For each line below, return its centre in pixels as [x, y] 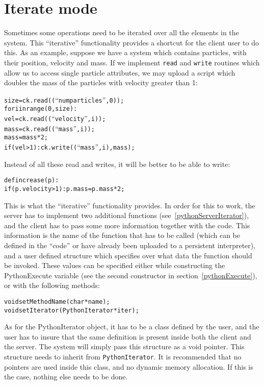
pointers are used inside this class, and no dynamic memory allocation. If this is [129, 366]
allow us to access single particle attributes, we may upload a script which [120, 72]
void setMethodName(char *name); [57, 302]
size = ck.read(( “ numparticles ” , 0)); [64, 99]
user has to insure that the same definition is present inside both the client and [128, 336]
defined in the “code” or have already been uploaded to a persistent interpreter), [130, 245]
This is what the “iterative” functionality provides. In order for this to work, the [130, 205]
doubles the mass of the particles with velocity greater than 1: [101, 82]
